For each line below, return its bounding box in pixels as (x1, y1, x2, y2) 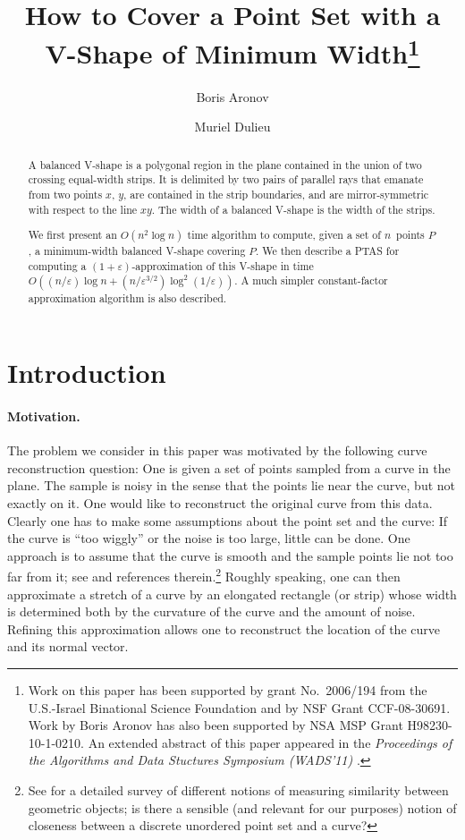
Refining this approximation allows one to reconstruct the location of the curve (7, 619, 440, 638)
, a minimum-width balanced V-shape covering (28, 243, 246, 259)
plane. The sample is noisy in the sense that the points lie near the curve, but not (7, 476, 456, 495)
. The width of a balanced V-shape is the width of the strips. (151, 201, 435, 216)
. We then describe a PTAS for (255, 243, 400, 259)
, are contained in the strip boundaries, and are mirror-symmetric (123, 186, 429, 201)
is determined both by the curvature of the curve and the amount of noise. (7, 602, 416, 621)
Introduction (7, 354, 166, 391)
